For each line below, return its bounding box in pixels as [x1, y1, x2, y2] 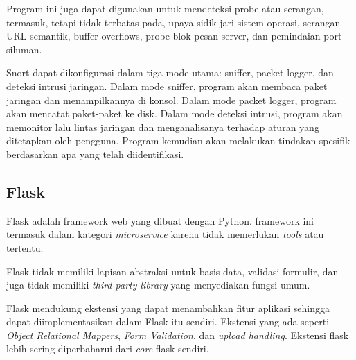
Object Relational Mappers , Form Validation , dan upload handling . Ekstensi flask [6, 327, 349, 342]
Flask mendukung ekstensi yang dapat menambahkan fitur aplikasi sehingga [6, 300, 330, 315]
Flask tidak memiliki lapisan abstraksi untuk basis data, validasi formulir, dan [6, 264, 339, 278]
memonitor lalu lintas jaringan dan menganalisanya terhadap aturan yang [6, 119, 319, 134]
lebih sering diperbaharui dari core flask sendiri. [6, 341, 209, 356]
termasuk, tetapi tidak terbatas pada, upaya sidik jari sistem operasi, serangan [6, 15, 341, 29]
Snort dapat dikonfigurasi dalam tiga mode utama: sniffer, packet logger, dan [6, 65, 334, 80]
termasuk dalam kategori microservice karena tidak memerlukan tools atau [6, 227, 324, 241]
